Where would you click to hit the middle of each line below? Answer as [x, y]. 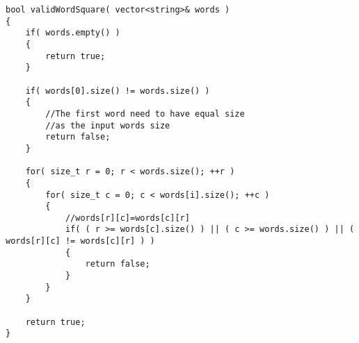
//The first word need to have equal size [145, 114]
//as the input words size [108, 125]
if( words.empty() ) [73, 33]
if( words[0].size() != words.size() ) [118, 91]
